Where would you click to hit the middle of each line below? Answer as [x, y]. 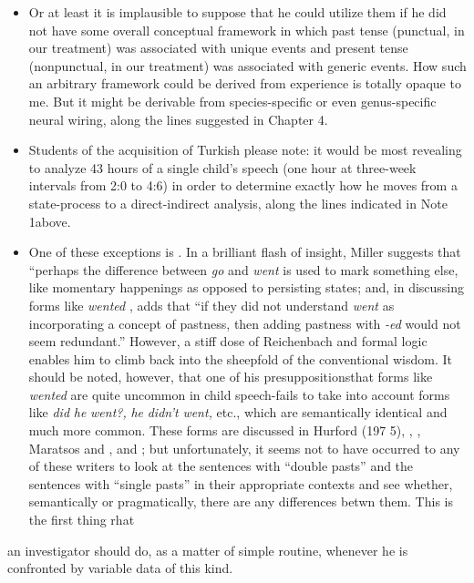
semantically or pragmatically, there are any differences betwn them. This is [241, 501]
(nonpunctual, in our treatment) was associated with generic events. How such [247, 65]
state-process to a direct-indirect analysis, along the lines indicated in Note [238, 203]
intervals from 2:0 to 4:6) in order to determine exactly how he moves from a [243, 185]
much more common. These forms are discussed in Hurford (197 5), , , [225, 430]
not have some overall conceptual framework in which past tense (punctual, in [247, 30]
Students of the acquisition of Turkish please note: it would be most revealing [245, 150]
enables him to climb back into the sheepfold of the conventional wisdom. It [240, 358]
